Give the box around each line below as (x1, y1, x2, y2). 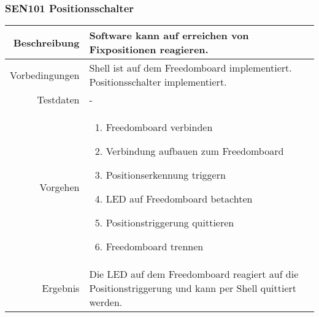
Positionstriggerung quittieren (106, 215, 234, 230)
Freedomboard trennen (106, 239, 204, 254)
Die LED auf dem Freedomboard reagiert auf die (89, 267, 299, 282)
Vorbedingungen (10, 67, 80, 82)
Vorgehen (39, 179, 80, 194)
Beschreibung (13, 35, 80, 50)
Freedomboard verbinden (106, 120, 213, 135)
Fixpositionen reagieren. (89, 42, 209, 57)
